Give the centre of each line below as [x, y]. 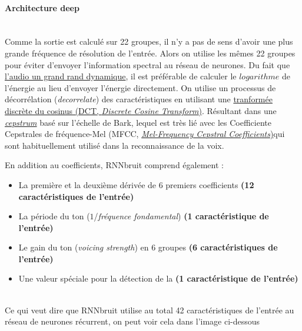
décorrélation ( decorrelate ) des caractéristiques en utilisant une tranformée [139, 99]
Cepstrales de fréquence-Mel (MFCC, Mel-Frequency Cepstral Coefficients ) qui [145, 134]
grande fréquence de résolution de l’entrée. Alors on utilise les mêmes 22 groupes [150, 53]
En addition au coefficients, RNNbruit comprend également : [114, 165]
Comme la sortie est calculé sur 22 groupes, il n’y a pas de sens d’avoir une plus [149, 41]
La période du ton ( [54, 216]
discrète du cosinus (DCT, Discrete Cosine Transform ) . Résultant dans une [141, 110]
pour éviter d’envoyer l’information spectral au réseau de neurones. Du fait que [147, 64]
